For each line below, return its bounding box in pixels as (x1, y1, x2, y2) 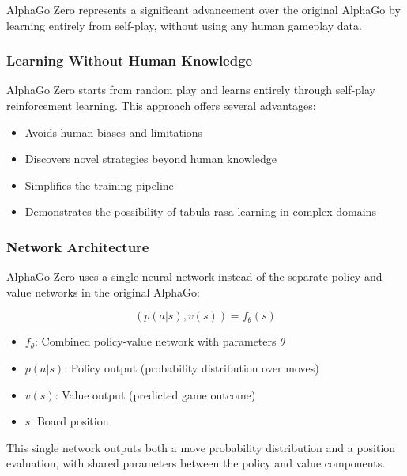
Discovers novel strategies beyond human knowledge (24, 150, 277, 167)
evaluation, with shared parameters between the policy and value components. (6, 455, 386, 471)
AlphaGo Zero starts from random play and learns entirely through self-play (6, 81, 375, 98)
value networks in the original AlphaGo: (6, 283, 200, 300)
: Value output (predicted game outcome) (55, 386, 256, 402)
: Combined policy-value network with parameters (35, 333, 277, 349)
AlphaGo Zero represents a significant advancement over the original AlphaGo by (6, 2, 401, 17)
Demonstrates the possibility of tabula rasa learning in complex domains (24, 203, 376, 220)
